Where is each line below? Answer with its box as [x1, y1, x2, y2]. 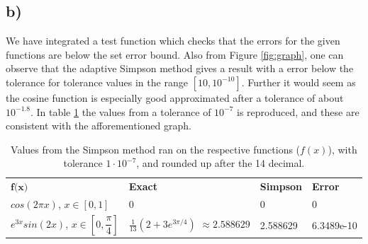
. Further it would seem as [241, 74, 356, 89]
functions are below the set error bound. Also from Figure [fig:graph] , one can [6, 47, 344, 62]
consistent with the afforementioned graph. [6, 118, 191, 133]
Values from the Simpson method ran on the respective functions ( [11, 141, 301, 156]
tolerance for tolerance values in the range [6, 74, 188, 89]
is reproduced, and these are [237, 104, 359, 119]
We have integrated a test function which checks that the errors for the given [6, 33, 340, 48]
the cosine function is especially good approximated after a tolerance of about [6, 90, 344, 105]
